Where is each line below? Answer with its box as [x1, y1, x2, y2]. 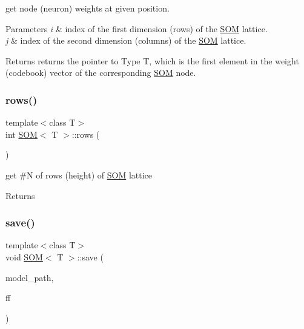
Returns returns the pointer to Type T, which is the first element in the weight [5, 54, 299, 67]
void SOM [5, 250, 43, 263]
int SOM [5, 127, 38, 140]
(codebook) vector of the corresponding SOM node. [5, 66, 196, 79]
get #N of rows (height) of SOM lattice [5, 168, 153, 181]
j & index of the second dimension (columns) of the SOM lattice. [5, 34, 246, 47]
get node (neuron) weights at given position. [5, 2, 170, 14]
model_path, [5, 271, 54, 283]
